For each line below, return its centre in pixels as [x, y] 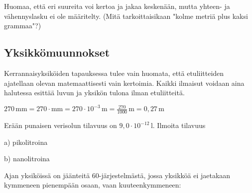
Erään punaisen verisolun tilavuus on [61, 125]
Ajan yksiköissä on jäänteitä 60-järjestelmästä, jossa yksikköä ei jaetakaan [117, 175]
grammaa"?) [23, 26]
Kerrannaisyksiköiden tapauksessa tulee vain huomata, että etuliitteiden [114, 73]
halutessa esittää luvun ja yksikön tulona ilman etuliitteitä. [94, 93]
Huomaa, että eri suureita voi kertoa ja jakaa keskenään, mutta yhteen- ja [117, 6]
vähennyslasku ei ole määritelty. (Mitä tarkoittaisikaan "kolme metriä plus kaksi [126, 16]
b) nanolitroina [27, 159]
